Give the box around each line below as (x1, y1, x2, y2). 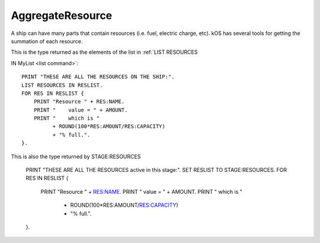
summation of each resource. (11, 37, 83, 44)
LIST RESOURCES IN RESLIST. (21, 82, 103, 88)
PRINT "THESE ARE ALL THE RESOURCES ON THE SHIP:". (21, 73, 175, 80)
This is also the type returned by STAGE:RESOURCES (11, 153, 141, 160)
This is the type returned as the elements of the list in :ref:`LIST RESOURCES (11, 49, 198, 56)
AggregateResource (11, 9, 113, 22)
